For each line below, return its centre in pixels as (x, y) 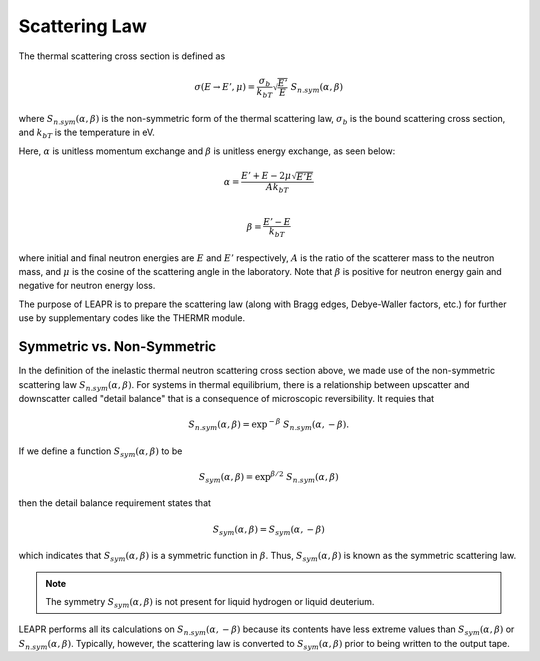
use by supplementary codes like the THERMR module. (131, 318)
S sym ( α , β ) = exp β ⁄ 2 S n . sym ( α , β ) (268, 477)
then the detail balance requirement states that (115, 503)
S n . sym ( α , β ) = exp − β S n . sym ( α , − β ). (269, 424)
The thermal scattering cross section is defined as (122, 56)
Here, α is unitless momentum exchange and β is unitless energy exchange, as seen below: (207, 151)
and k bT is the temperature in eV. (86, 133)
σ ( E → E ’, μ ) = (225, 86)
